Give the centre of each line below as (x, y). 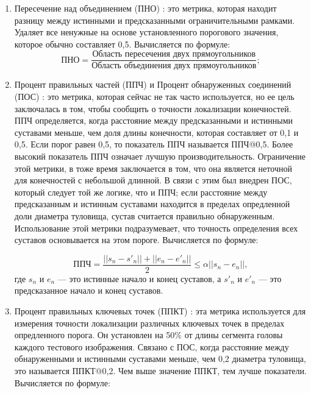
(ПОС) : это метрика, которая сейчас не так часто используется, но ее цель (154, 97)
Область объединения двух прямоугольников (174, 66)
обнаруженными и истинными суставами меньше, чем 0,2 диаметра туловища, (160, 359)
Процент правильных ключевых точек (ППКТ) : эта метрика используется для (160, 311)
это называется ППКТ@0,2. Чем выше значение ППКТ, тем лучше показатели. (160, 370)
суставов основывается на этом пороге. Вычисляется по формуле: (136, 240)
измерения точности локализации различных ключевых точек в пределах (149, 323)
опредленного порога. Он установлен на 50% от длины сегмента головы (148, 335)
